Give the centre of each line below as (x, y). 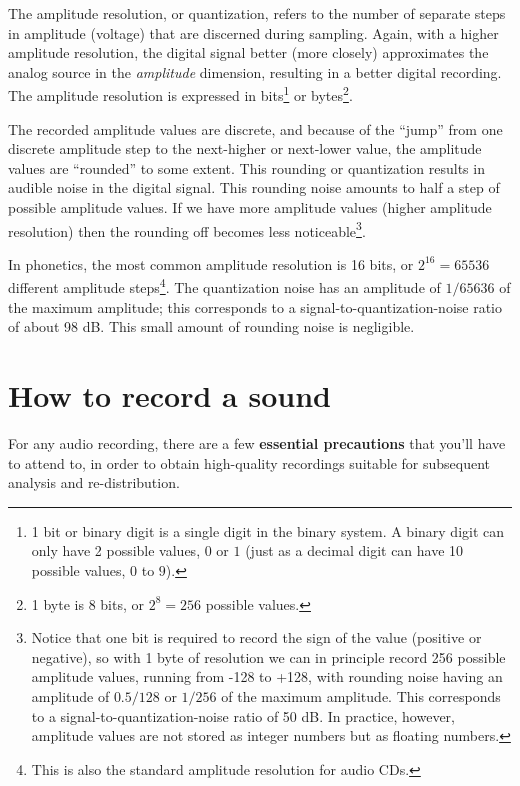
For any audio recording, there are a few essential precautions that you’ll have (257, 443)
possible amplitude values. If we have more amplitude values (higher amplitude (250, 207)
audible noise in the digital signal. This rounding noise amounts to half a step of (254, 187)
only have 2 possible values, (116, 550)
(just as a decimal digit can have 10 (354, 550)
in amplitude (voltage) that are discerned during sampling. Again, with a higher (253, 32)
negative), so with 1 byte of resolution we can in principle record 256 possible (268, 656)
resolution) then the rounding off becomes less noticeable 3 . (187, 229)
